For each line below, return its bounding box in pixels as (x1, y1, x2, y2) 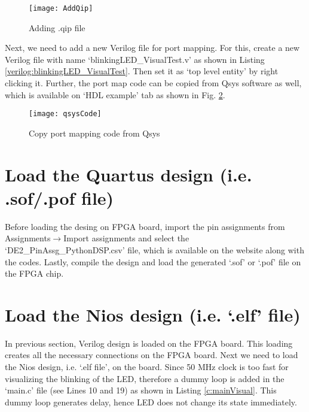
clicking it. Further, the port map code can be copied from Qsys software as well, (5, 77, 302, 89)
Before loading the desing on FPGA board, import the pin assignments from (5, 220, 285, 232)
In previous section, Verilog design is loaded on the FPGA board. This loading (5, 337, 293, 349)
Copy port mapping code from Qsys (29, 126, 160, 139)
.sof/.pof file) (5, 185, 114, 210)
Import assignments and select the (63, 232, 189, 244)
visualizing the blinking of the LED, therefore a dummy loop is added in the (5, 372, 284, 384)
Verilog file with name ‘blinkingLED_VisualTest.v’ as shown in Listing (5, 53, 265, 65)
